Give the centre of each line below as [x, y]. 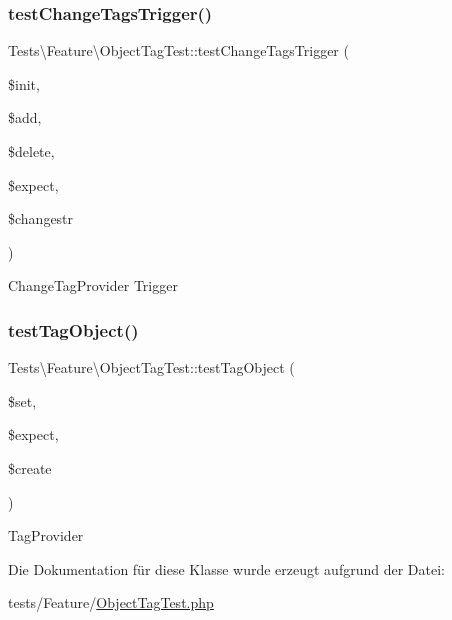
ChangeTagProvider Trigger [93, 285]
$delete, [31, 151]
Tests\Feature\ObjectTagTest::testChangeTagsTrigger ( [178, 50]
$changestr [41, 218]
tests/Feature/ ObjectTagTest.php [111, 602]
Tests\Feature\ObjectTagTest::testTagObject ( [151, 367]
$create [30, 467]
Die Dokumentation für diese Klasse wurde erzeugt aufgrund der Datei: [226, 568]
